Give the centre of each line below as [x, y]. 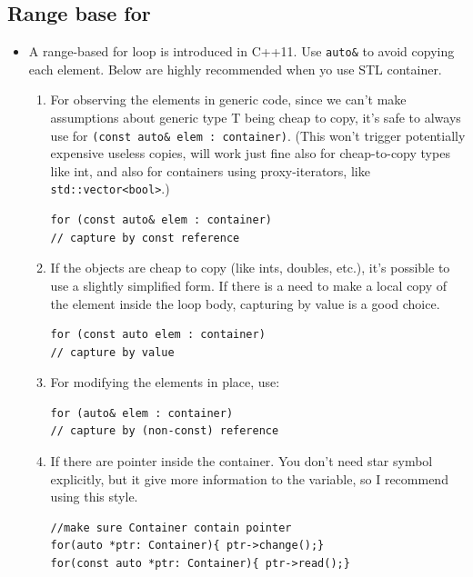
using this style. [94, 497]
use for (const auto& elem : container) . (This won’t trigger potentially [258, 135]
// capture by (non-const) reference [165, 431]
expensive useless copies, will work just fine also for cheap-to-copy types [250, 153]
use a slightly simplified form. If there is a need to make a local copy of [249, 285]
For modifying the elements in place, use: [165, 382]
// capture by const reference [145, 238]
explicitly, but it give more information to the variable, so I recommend [249, 478]
